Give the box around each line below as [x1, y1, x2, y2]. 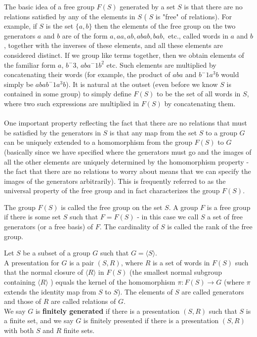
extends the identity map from [4, 286, 96, 296]
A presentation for [4, 257, 59, 267]
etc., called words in [168, 30, 228, 41]
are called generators [181, 286, 244, 296]
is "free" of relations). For [155, 11, 232, 21]
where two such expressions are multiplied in [4, 98, 139, 108]
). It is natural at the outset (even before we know [66, 79, 218, 89]
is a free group [207, 202, 251, 212]
